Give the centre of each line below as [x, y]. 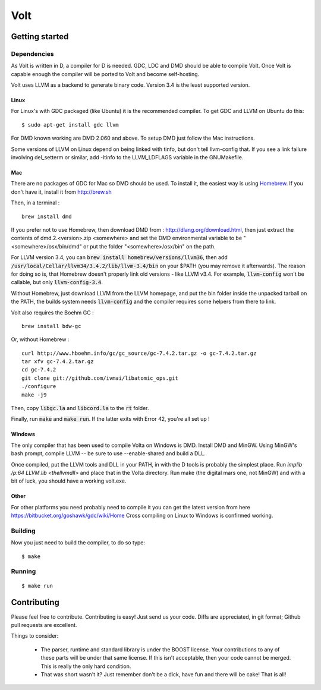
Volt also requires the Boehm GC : [53, 313]
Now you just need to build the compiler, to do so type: [78, 543]
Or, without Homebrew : [40, 339]
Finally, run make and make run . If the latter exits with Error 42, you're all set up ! [111, 419]
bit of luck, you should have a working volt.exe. [69, 481]
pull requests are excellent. [44, 625]
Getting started [40, 37]
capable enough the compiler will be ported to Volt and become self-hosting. [105, 74]
